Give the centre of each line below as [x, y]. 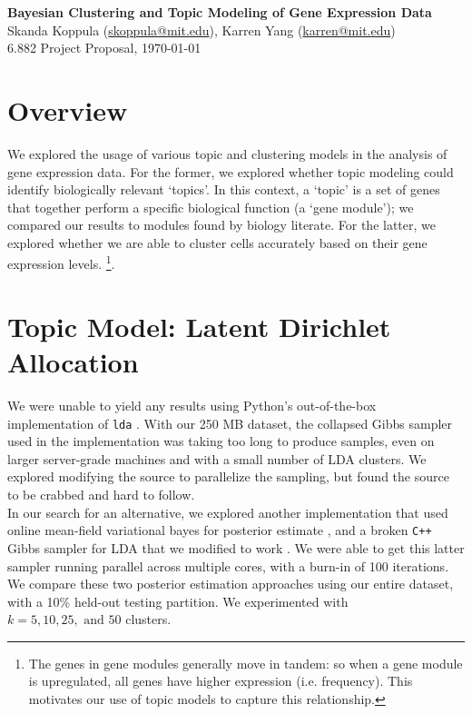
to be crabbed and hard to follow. [101, 495]
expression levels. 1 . [61, 263]
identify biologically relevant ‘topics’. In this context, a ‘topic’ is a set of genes [224, 189]
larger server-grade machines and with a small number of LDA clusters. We [217, 458]
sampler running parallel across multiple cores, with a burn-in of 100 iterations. [228, 565]
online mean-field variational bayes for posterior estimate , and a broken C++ [220, 530]
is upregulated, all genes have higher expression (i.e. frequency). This [221, 681]
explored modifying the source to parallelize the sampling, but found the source [228, 476]
